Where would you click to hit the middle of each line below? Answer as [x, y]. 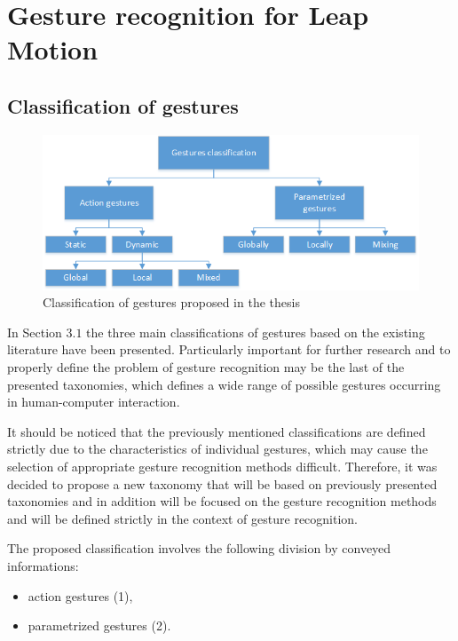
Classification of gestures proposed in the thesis [171, 302]
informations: [43, 565]
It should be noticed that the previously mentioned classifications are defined [217, 431]
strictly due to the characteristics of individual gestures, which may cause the [217, 449]
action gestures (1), [80, 595]
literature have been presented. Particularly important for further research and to [229, 349]
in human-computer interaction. [94, 402]
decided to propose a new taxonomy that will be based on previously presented [222, 483]
